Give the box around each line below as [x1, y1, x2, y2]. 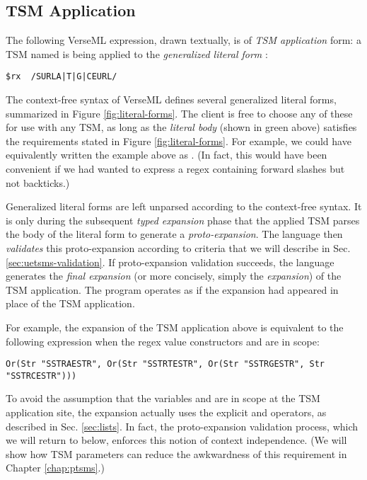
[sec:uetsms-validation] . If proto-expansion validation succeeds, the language [6, 254, 334, 269]
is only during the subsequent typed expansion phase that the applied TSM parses [6, 212, 360, 227]
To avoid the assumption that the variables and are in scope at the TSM [6, 391, 320, 406]
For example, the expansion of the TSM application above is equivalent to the [6, 319, 344, 334]
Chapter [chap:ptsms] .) [6, 460, 105, 475]
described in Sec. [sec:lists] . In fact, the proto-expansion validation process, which [6, 418, 359, 433]
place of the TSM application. [6, 296, 135, 311]
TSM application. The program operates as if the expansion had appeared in [6, 282, 339, 297]
